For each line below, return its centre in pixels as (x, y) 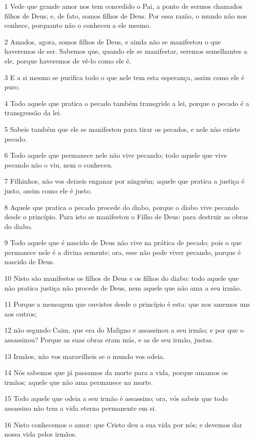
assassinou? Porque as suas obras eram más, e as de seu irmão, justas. (109, 340)
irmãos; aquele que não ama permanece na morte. (79, 382)
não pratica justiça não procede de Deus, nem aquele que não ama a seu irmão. (123, 287)
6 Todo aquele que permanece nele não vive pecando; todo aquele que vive (116, 155)
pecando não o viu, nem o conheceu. (59, 164)
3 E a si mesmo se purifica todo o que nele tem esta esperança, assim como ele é (125, 77)
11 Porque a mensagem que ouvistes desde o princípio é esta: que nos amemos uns (127, 304)
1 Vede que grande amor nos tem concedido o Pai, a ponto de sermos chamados (124, 6)
